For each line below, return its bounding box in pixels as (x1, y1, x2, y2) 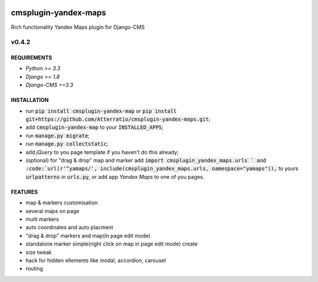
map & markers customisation (25, 199, 98, 206)
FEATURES (11, 188, 38, 195)
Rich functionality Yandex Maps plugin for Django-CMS (11, 24, 145, 31)
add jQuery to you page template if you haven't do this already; (25, 148, 179, 155)
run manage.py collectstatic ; (25, 140, 108, 147)
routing (25, 265, 44, 272)
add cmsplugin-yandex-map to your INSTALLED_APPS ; (25, 124, 164, 131)
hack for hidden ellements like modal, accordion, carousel (25, 257, 166, 264)
